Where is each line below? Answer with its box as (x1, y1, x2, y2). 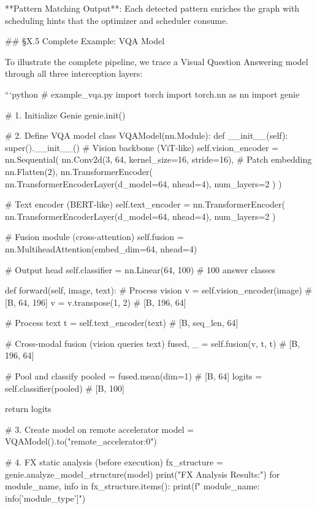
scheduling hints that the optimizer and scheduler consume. (5, 14, 228, 26)
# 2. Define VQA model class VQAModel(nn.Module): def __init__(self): (5, 129, 288, 142)
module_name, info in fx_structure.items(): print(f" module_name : (5, 480, 260, 492)
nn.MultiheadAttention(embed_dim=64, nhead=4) (5, 242, 197, 255)
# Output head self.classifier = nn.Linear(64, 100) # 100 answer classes (5, 263, 276, 276)
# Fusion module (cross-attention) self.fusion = (5, 230, 184, 243)
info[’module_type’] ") (5, 491, 86, 504)
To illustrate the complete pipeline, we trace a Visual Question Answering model (5, 55, 308, 68)
